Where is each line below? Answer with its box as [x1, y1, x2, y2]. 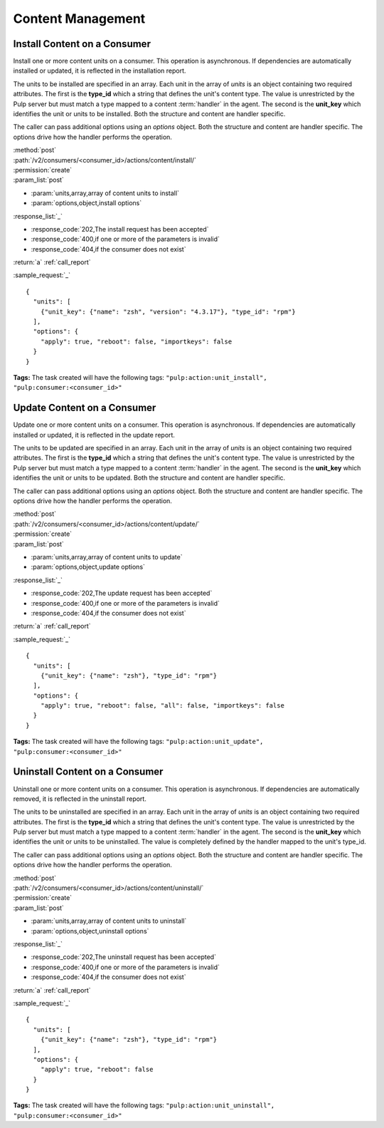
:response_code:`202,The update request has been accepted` [31, 589, 213, 598]
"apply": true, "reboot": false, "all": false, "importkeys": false [40, 702, 284, 710]
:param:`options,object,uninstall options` [31, 926, 149, 935]
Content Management [13, 11, 146, 26]
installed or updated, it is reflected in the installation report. [13, 66, 186, 75]
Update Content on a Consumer [13, 402, 156, 414]
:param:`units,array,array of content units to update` [31, 552, 183, 561]
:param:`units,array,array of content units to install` [31, 189, 179, 197]
